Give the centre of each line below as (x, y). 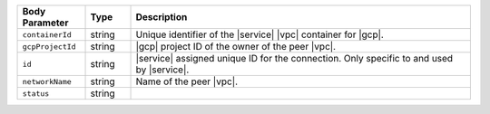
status (36, 94)
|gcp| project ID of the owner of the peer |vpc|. (235, 47)
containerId (47, 35)
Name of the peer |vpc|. (187, 81)
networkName (47, 81)
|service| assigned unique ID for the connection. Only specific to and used (294, 58)
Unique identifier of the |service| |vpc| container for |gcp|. (260, 34)
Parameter (45, 23)
